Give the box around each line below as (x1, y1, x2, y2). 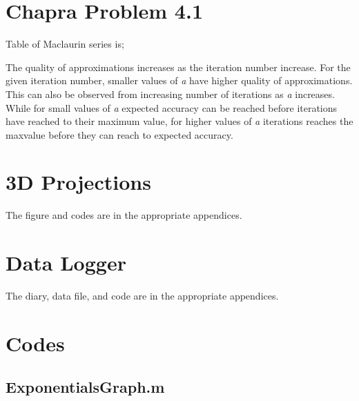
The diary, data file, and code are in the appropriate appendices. (6, 288, 279, 303)
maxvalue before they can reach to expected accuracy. (6, 127, 233, 141)
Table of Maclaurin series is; (6, 37, 124, 51)
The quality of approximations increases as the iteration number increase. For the (6, 59, 351, 74)
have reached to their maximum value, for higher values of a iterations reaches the (6, 114, 353, 128)
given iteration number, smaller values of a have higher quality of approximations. (6, 73, 353, 88)
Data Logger (6, 248, 126, 277)
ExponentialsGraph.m (6, 376, 165, 398)
